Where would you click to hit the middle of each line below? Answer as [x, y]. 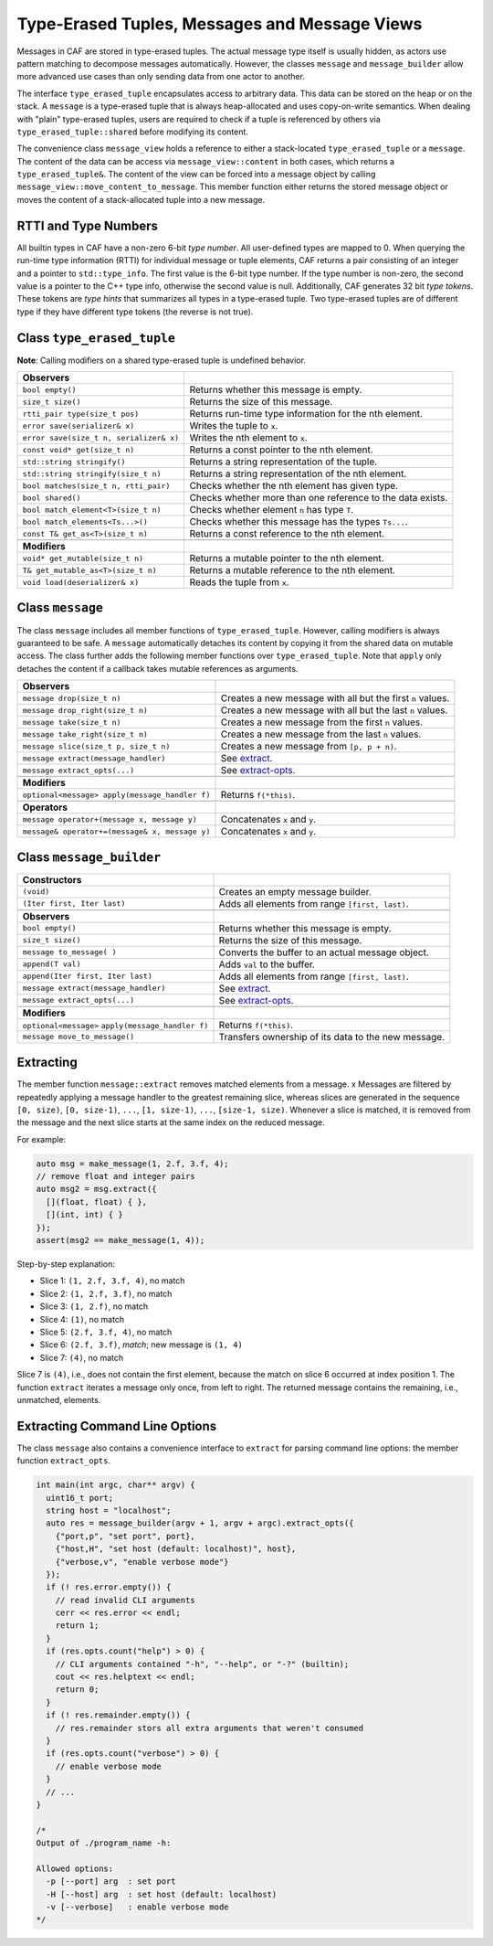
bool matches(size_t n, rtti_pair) [96, 486]
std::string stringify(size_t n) [92, 474]
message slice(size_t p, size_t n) [96, 746]
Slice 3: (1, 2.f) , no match [94, 1306]
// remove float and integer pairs [115, 1176]
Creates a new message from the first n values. [322, 722]
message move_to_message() [79, 1037]
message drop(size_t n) [72, 698]
